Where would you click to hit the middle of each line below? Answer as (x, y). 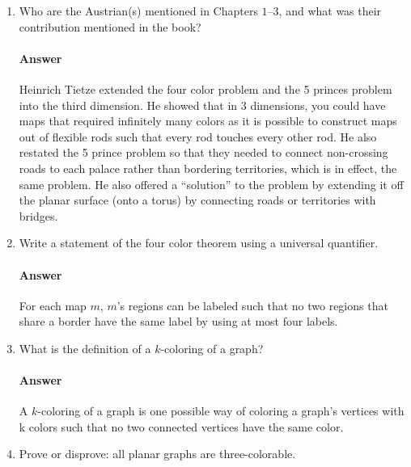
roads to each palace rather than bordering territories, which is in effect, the (208, 168)
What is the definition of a (85, 348)
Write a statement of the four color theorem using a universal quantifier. (199, 243)
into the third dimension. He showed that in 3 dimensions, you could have (202, 105)
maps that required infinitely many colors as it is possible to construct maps (208, 121)
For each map (53, 305)
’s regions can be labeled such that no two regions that (252, 305)
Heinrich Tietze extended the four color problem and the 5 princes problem (205, 88)
